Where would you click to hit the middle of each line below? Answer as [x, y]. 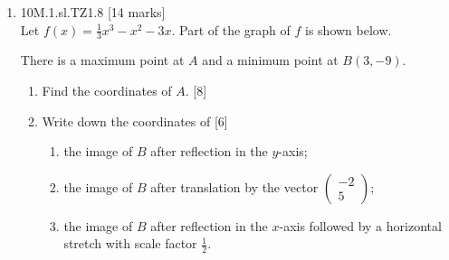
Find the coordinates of [107, 91]
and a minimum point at [270, 60]
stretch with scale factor [130, 243]
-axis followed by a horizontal [360, 225]
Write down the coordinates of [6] [135, 121]
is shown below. [349, 29]
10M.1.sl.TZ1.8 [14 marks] [93, 12]
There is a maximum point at [102, 60]
